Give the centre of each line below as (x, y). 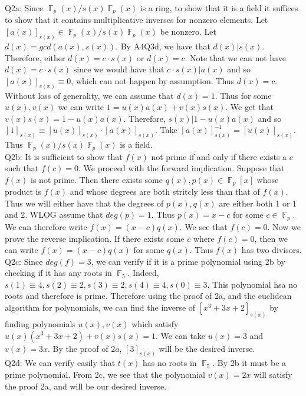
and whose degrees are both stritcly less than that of (165, 192)
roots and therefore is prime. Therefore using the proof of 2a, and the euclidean (148, 296)
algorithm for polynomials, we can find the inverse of (100, 307)
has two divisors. (272, 250)
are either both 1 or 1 (258, 203)
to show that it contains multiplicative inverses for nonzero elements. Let (136, 20)
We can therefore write (46, 226)
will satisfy (273, 374)
